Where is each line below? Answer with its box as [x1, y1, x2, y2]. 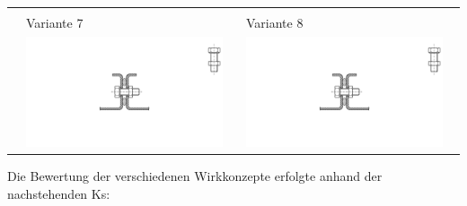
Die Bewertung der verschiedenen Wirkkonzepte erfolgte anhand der [7, 167, 383, 185]
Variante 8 [246, 13, 304, 31]
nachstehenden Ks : [7, 184, 110, 202]
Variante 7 [26, 13, 84, 31]
